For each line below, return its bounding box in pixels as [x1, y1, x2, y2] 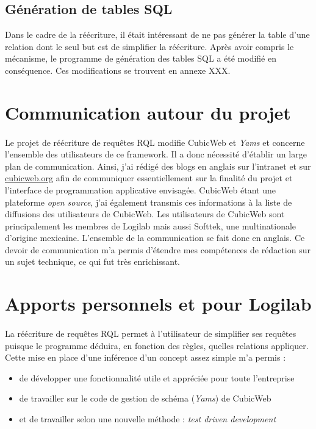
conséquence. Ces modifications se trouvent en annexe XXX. [5, 63, 231, 76]
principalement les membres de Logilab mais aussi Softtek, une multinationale [5, 219, 296, 232]
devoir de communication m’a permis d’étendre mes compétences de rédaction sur [5, 243, 311, 256]
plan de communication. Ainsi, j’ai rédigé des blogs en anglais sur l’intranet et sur [5, 159, 311, 172]
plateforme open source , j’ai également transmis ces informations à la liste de [5, 195, 292, 208]
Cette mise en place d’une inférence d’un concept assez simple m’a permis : [5, 351, 286, 364]
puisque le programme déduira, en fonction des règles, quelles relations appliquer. [5, 339, 309, 351]
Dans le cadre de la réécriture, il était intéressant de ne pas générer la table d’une [5, 28, 310, 41]
